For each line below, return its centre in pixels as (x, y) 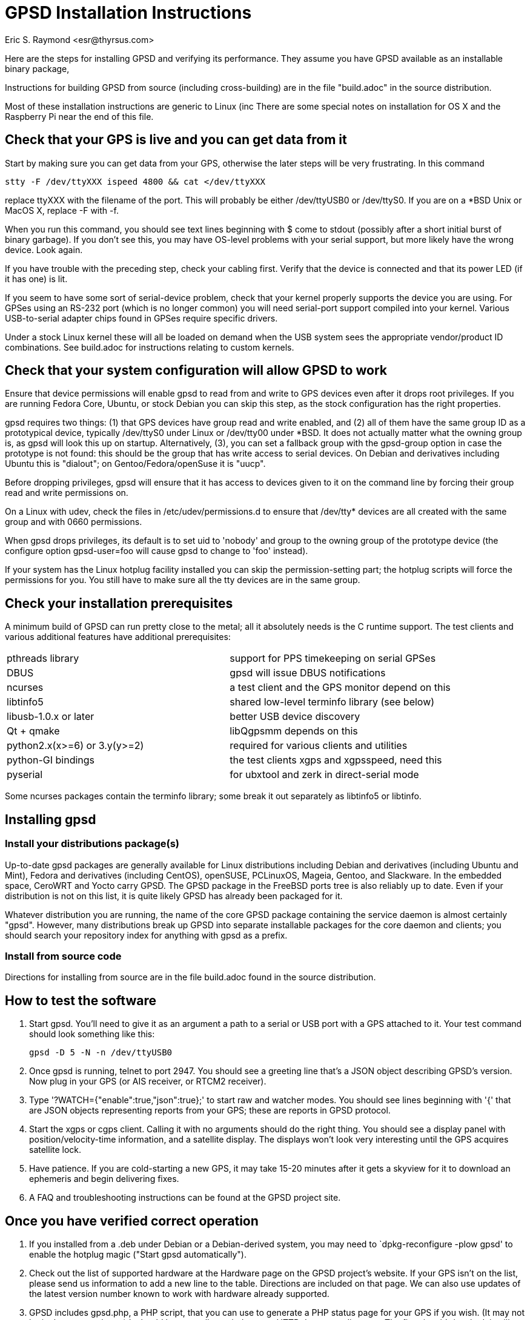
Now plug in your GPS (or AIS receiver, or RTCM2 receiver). (148, 1081)
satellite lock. (55, 1150)
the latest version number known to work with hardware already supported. (179, 1293)
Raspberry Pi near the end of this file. (79, 116)
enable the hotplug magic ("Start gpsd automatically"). (138, 1254)
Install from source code (63, 956)
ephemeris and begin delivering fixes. (104, 1179)
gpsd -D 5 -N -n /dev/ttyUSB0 (101, 1053)
